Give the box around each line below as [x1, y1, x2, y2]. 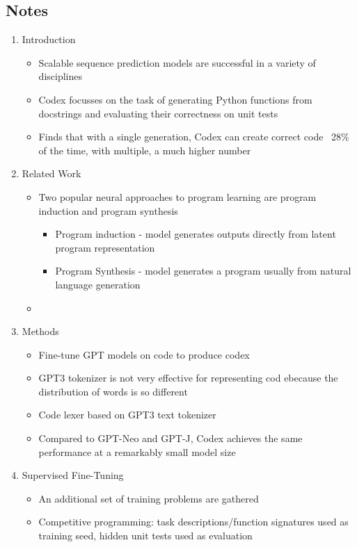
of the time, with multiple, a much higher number [38, 142, 251, 157]
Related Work [22, 166, 81, 181]
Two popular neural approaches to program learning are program [38, 189, 317, 204]
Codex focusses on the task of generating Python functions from [38, 92, 312, 106]
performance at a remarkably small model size [38, 444, 236, 459]
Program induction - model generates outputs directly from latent [55, 227, 336, 241]
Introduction [22, 32, 76, 47]
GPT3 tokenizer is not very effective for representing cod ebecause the [38, 370, 338, 385]
